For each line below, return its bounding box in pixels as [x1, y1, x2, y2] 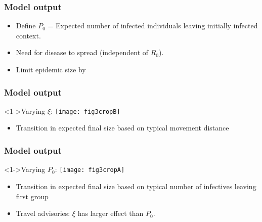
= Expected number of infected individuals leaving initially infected [48, 20, 258, 31]
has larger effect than [77, 208, 144, 218]
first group [16, 191, 49, 201]
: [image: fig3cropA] [55, 164, 125, 174]
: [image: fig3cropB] [51, 105, 120, 116]
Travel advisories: [16, 208, 70, 218]
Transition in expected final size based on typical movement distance [16, 122, 229, 133]
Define [16, 20, 36, 31]
